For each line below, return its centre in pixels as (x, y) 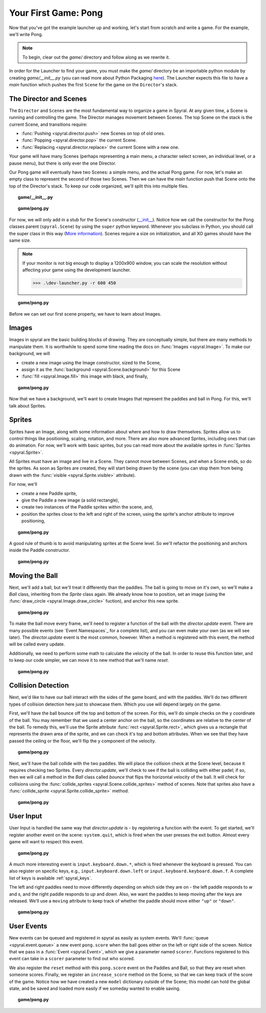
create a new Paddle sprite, (49, 493)
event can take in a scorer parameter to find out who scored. (72, 959)
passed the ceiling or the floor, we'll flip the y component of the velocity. (83, 741)
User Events (28, 926)
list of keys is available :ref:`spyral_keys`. (50, 878)
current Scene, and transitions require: (48, 124)
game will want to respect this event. (46, 842)
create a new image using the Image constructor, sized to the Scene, (91, 362)
